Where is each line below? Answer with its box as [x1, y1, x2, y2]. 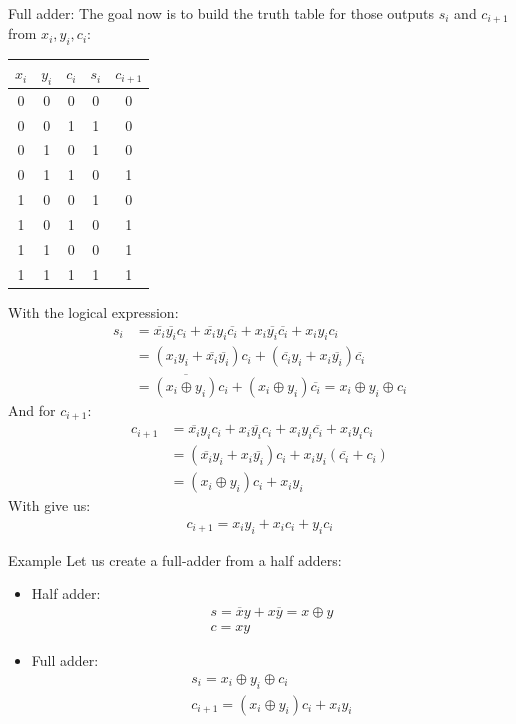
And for [8, 399, 56, 420]
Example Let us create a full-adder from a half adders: [8, 549, 342, 570]
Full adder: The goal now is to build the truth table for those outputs [8, 3, 435, 23]
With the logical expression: [8, 301, 179, 322]
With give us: [8, 495, 91, 516]
